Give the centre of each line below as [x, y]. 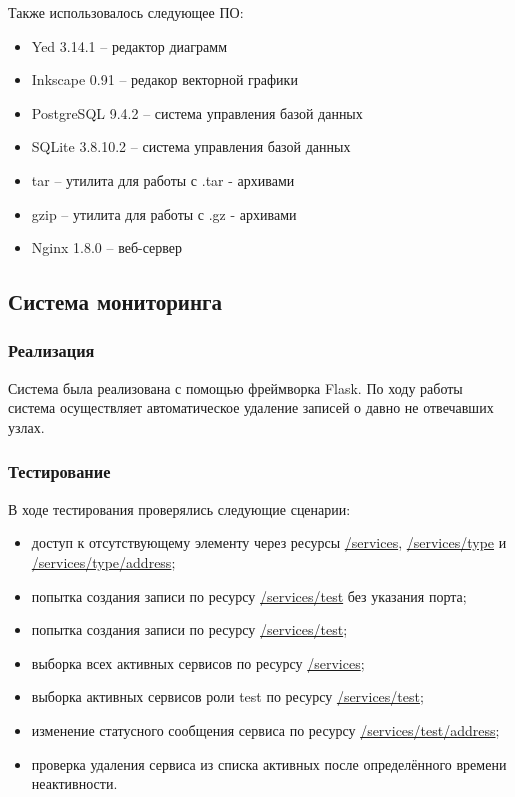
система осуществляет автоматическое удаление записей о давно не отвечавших [251, 407]
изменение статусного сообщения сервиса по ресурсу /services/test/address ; [265, 729]
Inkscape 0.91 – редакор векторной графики [164, 79]
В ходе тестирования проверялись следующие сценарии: [179, 508]
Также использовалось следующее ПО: [126, 12]
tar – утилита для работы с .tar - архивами [163, 179]
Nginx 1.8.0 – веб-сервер [107, 247]
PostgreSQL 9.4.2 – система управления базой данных [197, 112]
